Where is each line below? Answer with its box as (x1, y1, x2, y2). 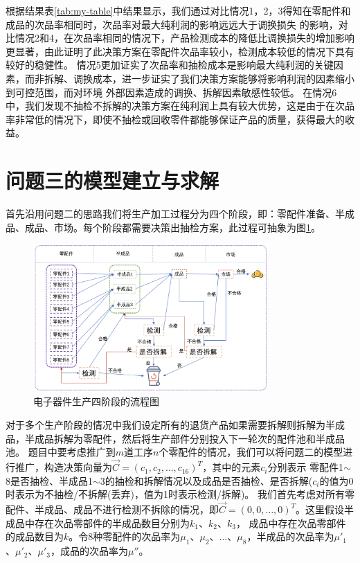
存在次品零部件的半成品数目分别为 (34, 515, 190, 530)
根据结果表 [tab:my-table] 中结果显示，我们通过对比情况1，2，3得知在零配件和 (6, 3, 351, 17)
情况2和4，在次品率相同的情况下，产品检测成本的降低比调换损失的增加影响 (15, 30, 354, 45)
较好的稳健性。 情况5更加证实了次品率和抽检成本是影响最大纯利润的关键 (6, 57, 334, 72)
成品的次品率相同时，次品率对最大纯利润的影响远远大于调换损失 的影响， (6, 17, 339, 31)
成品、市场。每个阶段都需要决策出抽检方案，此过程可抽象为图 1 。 (24, 220, 321, 234)
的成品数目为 (6, 529, 64, 544)
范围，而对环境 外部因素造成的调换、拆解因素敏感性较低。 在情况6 (34, 84, 337, 99)
